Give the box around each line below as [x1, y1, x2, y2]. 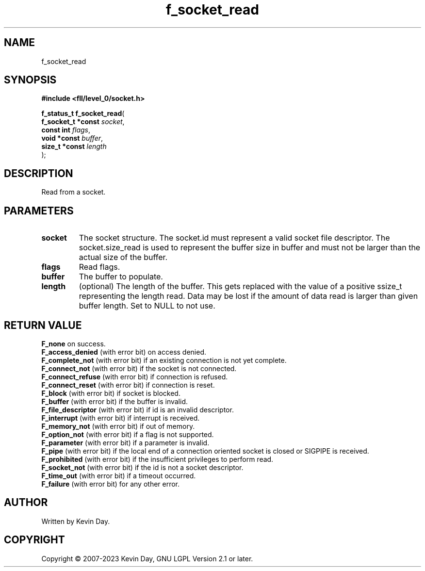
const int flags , [41, 126, 91, 134]
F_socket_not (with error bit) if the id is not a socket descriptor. [41, 463, 244, 472]
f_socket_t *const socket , [41, 117, 125, 126]
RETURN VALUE [4, 319, 82, 331]
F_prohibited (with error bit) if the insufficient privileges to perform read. [41, 455, 274, 463]
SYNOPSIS [4, 74, 57, 86]
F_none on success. [41, 339, 106, 348]
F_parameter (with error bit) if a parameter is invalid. [41, 438, 210, 447]
